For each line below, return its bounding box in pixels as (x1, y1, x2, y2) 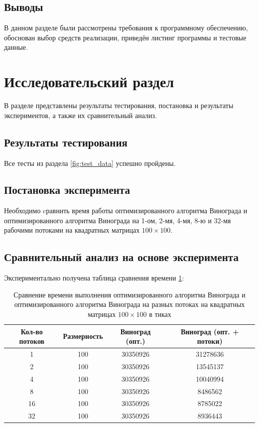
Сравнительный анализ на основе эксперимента (4, 249, 239, 265)
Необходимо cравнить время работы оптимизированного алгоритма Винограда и (4, 205, 248, 216)
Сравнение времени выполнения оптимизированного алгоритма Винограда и (13, 289, 246, 299)
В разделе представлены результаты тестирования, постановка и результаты (4, 100, 234, 111)
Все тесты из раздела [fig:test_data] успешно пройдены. (4, 157, 176, 168)
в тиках (149, 309, 171, 319)
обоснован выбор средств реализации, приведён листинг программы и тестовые (4, 32, 247, 42)
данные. (4, 42, 28, 52)
